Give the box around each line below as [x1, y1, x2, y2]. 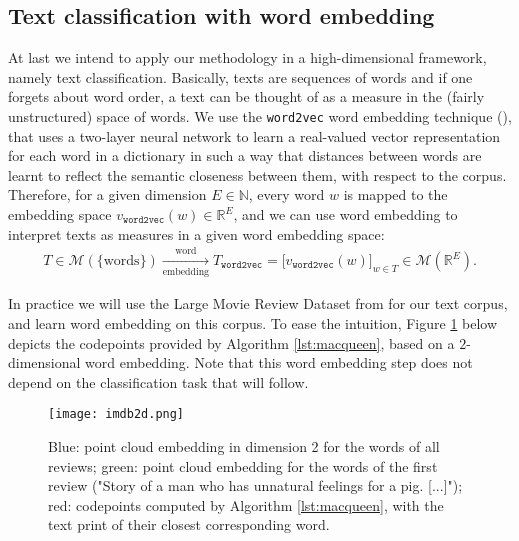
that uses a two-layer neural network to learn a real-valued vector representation [8, 125, 501, 146]
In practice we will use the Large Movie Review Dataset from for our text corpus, [8, 293, 508, 314]
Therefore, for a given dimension [8, 184, 207, 205]
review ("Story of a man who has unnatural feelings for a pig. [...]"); [48, 475, 463, 496]
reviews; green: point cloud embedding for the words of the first [48, 455, 438, 476]
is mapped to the [343, 184, 448, 205]
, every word [248, 184, 325, 205]
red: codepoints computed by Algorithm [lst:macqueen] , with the [48, 494, 444, 515]
